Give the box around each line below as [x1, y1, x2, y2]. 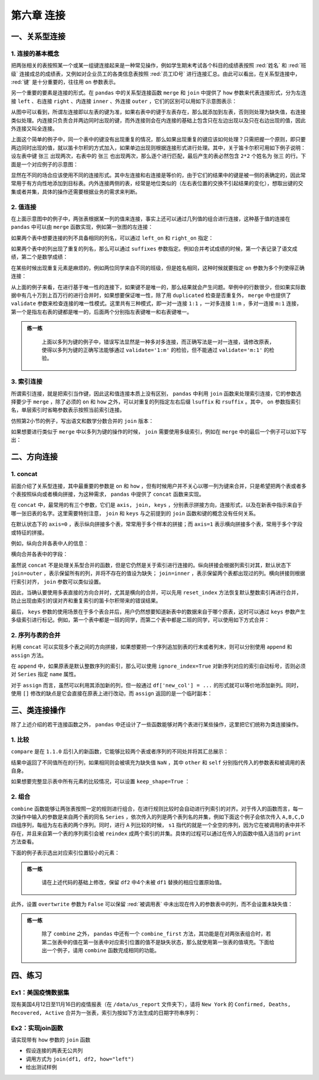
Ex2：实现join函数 [11, 1024, 63, 1032]
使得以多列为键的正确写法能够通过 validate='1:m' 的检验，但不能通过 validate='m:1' [41, 347, 263, 353]
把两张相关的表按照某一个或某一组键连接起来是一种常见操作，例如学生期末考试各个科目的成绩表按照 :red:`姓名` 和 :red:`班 [11, 62, 307, 69]
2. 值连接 [11, 203, 37, 211]
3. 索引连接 [11, 377, 43, 386]
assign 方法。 [11, 651, 47, 659]
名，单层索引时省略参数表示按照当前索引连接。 [11, 406, 125, 413]
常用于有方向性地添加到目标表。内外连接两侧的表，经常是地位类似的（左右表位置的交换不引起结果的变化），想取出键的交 [11, 180, 304, 187]
